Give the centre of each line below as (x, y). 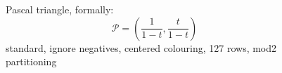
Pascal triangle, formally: (60, 9)
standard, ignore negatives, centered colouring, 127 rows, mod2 (141, 47)
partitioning (31, 61)
